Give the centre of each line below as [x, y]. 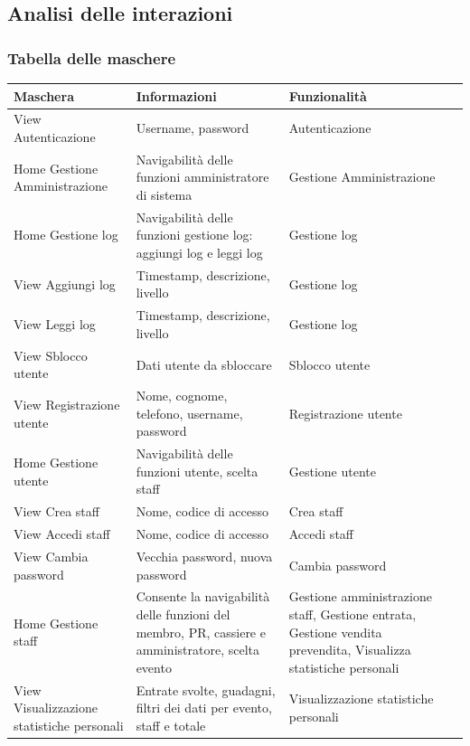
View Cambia [51, 556]
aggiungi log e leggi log [199, 252]
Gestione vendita [335, 632]
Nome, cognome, [182, 396]
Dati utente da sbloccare [204, 364]
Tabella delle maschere [92, 57]
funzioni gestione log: [194, 235]
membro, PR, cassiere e [201, 632]
